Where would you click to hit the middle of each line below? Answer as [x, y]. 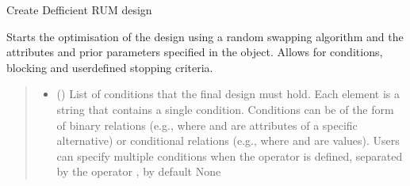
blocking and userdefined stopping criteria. [110, 67]
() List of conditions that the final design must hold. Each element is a [228, 94]
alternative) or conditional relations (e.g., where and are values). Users [228, 140]
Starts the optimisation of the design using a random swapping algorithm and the [205, 36]
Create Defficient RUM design [79, 9]
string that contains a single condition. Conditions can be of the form [225, 109]
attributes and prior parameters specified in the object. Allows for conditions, [195, 52]
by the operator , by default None [139, 171]
